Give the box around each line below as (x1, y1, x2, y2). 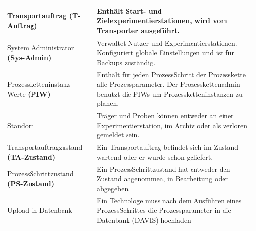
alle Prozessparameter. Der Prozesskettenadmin (96, 79, 240, 89)
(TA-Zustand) (7, 151, 56, 162)
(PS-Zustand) (7, 178, 54, 189)
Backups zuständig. (96, 57, 156, 67)
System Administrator (7, 42, 74, 53)
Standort (7, 120, 34, 130)
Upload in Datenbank (7, 205, 72, 215)
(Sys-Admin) (7, 52, 52, 62)
